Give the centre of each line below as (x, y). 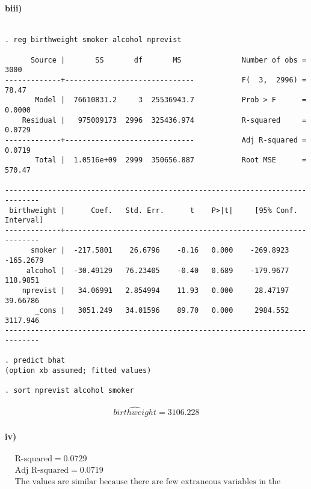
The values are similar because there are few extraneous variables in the (148, 482)
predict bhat (39, 361)
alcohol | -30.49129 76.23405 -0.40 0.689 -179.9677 (158, 270)
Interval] (24, 220)
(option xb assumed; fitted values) (78, 371)
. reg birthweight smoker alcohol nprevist (93, 40)
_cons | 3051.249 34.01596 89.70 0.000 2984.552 (162, 311)
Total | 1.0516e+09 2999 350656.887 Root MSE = (171, 160)
